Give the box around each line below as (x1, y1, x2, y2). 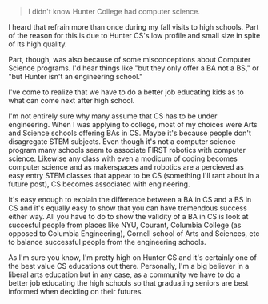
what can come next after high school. (8, 96, 135, 105)
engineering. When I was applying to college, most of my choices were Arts (8, 120, 258, 129)
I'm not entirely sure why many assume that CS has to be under (8, 111, 218, 121)
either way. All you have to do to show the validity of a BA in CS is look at (8, 212, 249, 221)
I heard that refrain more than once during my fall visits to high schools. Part (8, 22, 259, 31)
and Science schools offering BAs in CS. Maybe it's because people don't (8, 128, 252, 138)
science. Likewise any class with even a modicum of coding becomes (8, 154, 238, 163)
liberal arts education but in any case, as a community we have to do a (8, 270, 241, 279)
